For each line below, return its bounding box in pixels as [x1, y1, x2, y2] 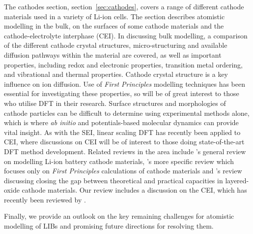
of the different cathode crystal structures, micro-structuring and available [4, 40, 227, 50]
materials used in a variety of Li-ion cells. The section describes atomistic [4, 11, 225, 21]
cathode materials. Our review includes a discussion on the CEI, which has [22, 185, 247, 195]
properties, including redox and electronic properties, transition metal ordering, [4, 59, 243, 69]
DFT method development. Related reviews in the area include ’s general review [4, 146, 246, 156]
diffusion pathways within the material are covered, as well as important [4, 49, 222, 60]
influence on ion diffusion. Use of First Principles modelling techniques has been [4, 78, 246, 89]
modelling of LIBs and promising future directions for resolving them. [4, 221, 214, 231]
